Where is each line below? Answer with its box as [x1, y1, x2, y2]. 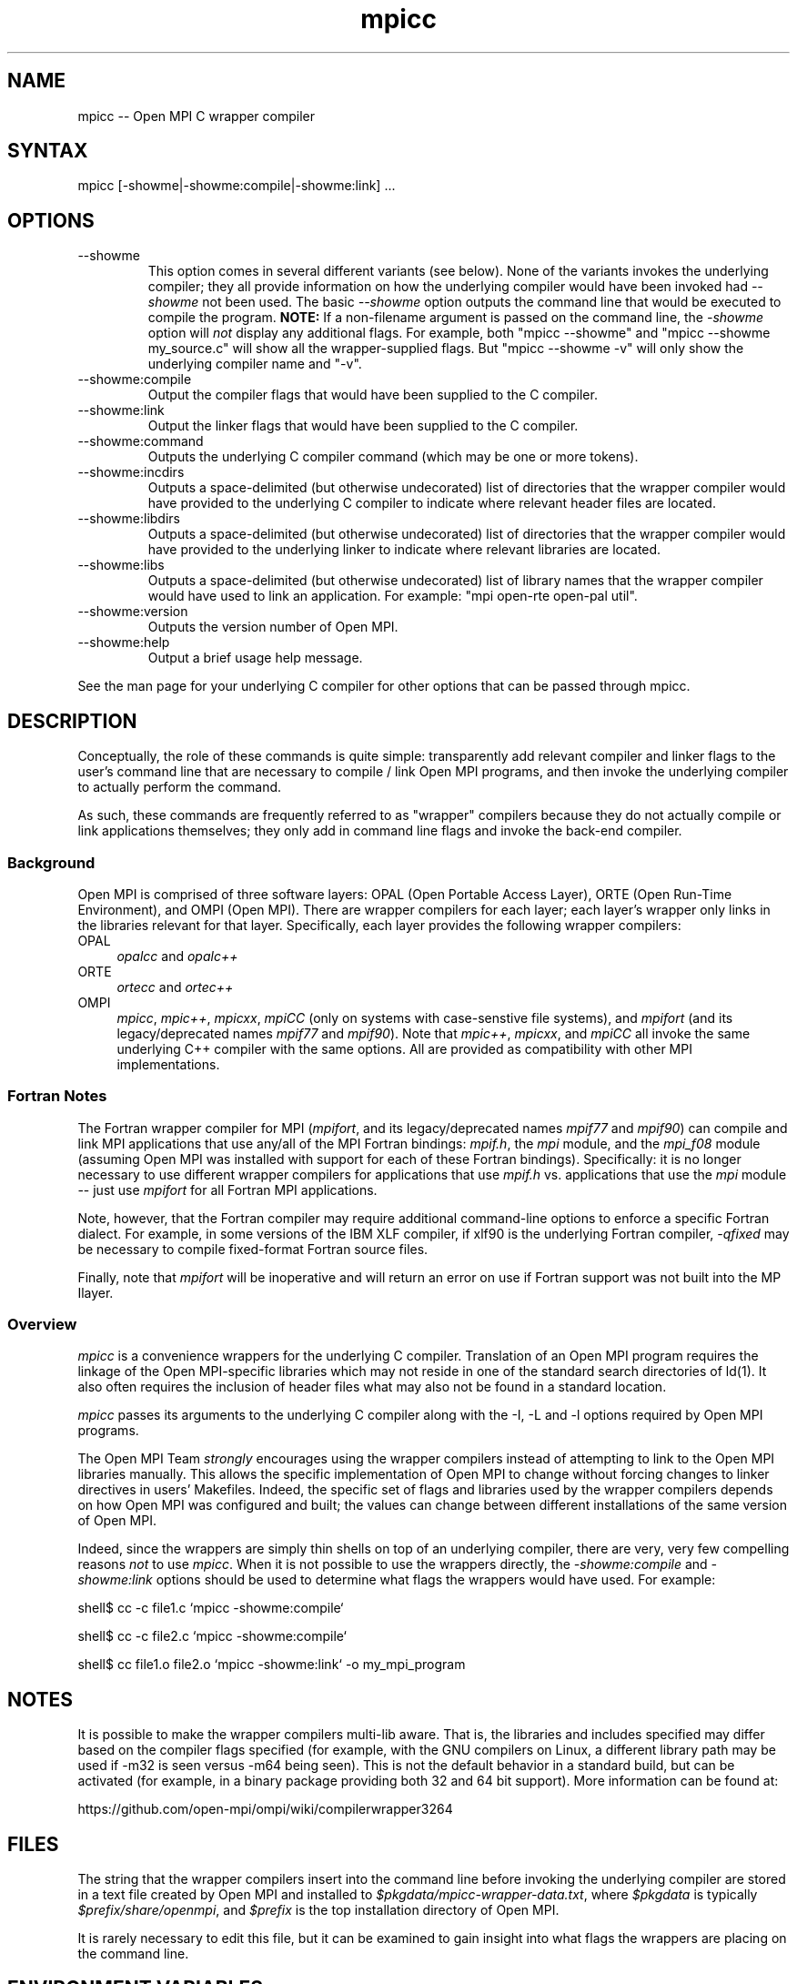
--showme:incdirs [77, 464, 185, 481]
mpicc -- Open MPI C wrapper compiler [77, 107, 316, 124]
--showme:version [77, 603, 188, 620]
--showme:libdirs [77, 511, 180, 527]
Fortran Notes [7, 1087, 107, 1106]
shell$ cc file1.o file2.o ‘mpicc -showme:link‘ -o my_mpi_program [77, 1656, 466, 1673]
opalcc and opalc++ [116, 947, 238, 964]
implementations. [116, 1056, 220, 1072]
